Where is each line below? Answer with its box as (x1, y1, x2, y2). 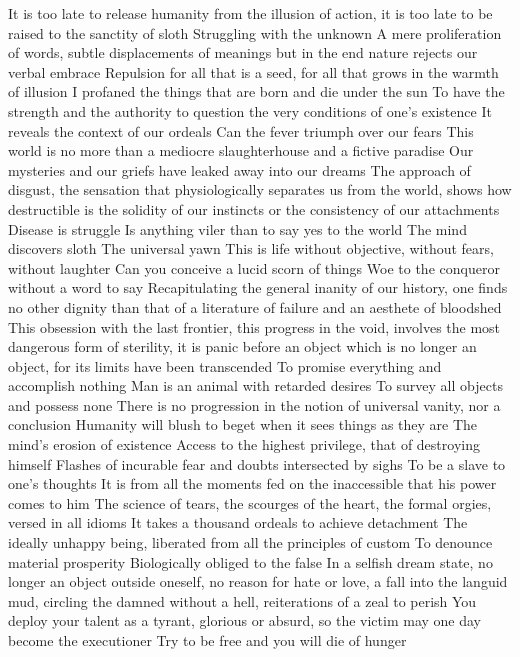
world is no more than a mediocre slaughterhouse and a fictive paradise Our (8, 140, 474, 161)
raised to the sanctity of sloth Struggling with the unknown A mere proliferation (8, 22, 502, 43)
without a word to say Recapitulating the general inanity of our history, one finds (8, 277, 508, 298)
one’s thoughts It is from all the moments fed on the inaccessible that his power (8, 473, 497, 494)
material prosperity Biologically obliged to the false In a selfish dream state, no (8, 551, 493, 572)
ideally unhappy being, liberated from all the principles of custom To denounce (8, 532, 493, 553)
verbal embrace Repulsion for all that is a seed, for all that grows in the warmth (8, 61, 499, 82)
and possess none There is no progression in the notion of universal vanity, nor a (8, 394, 501, 415)
